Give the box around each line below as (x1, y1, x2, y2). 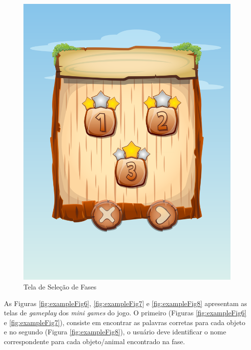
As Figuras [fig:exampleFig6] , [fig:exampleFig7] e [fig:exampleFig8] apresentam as (4, 298, 247, 308)
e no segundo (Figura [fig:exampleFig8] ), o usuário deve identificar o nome (4, 327, 226, 337)
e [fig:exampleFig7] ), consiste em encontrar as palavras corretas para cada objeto (4, 317, 246, 327)
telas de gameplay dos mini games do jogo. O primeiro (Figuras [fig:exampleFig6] (4, 308, 247, 318)
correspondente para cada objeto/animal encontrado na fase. (4, 336, 185, 346)
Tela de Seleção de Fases (23, 281, 97, 291)
